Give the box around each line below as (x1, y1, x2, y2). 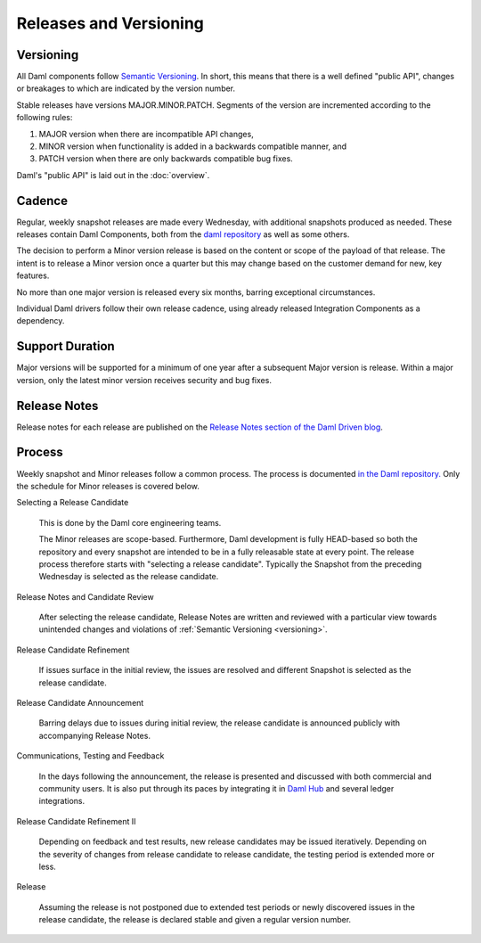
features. (16, 270, 50, 281)
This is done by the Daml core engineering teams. (38, 517, 222, 528)
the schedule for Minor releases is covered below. (16, 480, 200, 491)
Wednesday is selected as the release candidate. (38, 571, 219, 582)
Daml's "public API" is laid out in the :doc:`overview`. (16, 169, 210, 180)
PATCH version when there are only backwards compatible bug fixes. (38, 153, 293, 164)
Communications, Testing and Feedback (16, 750, 165, 761)
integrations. (38, 796, 86, 807)
